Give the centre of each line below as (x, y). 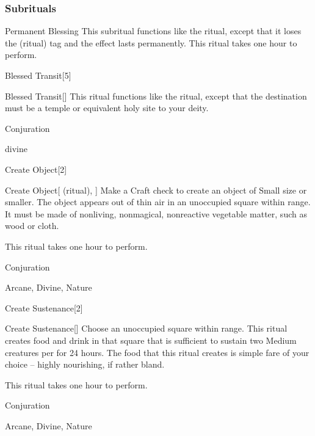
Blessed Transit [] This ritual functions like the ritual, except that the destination (156, 96)
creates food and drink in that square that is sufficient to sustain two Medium (151, 340)
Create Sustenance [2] (44, 307)
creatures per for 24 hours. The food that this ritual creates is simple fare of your (157, 352)
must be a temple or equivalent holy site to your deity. (107, 108)
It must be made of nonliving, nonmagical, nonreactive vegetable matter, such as (156, 213)
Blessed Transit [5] (38, 75)
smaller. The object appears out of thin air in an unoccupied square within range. (158, 202)
